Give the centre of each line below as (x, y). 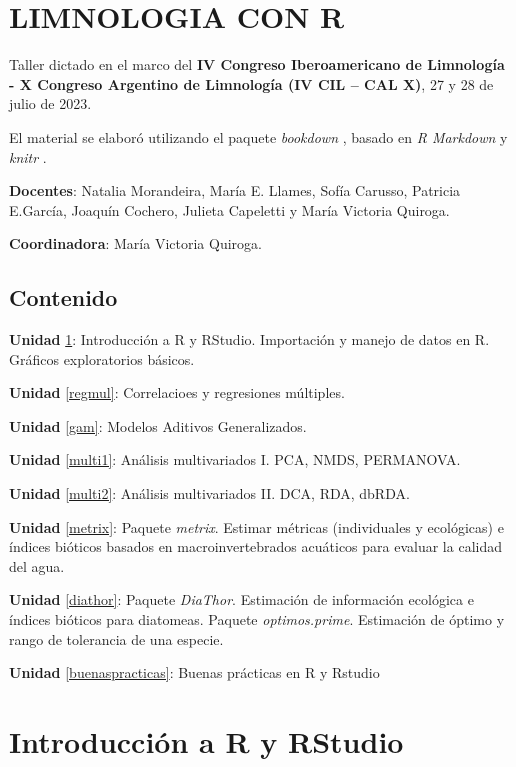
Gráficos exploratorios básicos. (102, 358)
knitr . (28, 156)
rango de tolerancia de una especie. (116, 638)
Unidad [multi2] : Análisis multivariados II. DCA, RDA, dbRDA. (209, 493)
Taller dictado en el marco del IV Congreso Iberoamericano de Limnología (257, 64)
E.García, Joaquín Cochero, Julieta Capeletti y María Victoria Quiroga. (229, 209)
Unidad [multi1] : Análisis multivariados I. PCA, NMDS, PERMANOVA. (235, 459)
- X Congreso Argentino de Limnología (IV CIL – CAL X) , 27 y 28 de (251, 83)
